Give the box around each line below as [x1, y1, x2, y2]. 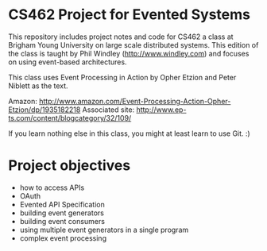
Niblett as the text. [8, 81, 69, 91]
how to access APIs [19, 183, 85, 192]
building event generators [19, 208, 105, 218]
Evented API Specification [19, 199, 105, 209]
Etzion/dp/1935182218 [8, 105, 81, 114]
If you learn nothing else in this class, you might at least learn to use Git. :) [8, 129, 250, 138]
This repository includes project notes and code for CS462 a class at [8, 32, 234, 41]
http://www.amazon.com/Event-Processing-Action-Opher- [38, 96, 231, 106]
